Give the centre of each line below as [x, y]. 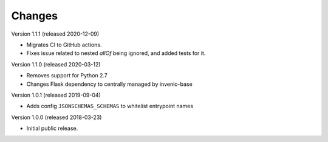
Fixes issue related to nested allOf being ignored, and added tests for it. [116, 53]
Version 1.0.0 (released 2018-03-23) [56, 117]
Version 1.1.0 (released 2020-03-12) [56, 64]
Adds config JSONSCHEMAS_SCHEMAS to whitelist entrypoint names [110, 106]
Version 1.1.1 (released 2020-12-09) [55, 34]
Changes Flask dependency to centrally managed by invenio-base [109, 84]
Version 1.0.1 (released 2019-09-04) [56, 95]
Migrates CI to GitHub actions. [64, 45]
